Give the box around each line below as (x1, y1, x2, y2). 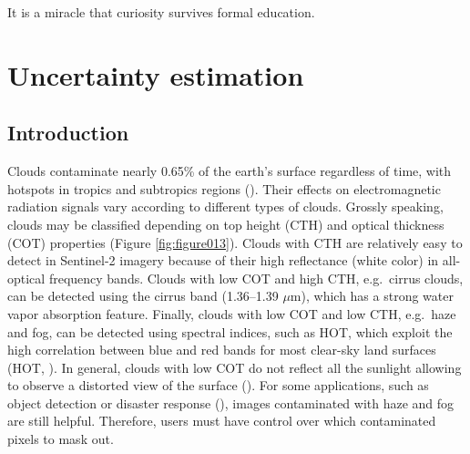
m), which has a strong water (290, 286, 454, 305)
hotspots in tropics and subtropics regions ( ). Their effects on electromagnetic (7, 179, 441, 198)
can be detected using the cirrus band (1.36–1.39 (7, 286, 279, 305)
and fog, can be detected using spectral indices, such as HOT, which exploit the (7, 322, 453, 341)
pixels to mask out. (7, 429, 114, 449)
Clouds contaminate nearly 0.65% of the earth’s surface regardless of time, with (7, 161, 452, 181)
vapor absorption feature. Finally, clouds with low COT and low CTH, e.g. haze (7, 304, 456, 323)
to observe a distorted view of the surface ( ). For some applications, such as (7, 376, 429, 395)
